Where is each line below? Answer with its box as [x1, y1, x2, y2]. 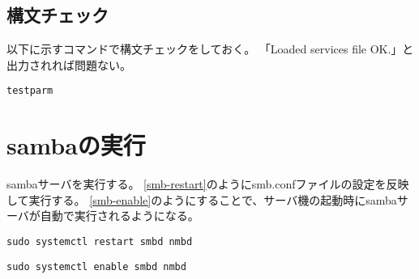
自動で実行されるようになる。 [40, 207, 199, 224]
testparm [6, 85, 53, 97]
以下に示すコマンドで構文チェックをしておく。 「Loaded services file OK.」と [6, 40, 414, 57]
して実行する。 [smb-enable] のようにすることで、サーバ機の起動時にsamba [6, 191, 397, 208]
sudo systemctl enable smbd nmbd [6, 260, 186, 273]
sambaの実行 [6, 129, 146, 162]
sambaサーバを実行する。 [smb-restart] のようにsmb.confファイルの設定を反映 [6, 175, 409, 192]
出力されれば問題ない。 [6, 56, 131, 73]
